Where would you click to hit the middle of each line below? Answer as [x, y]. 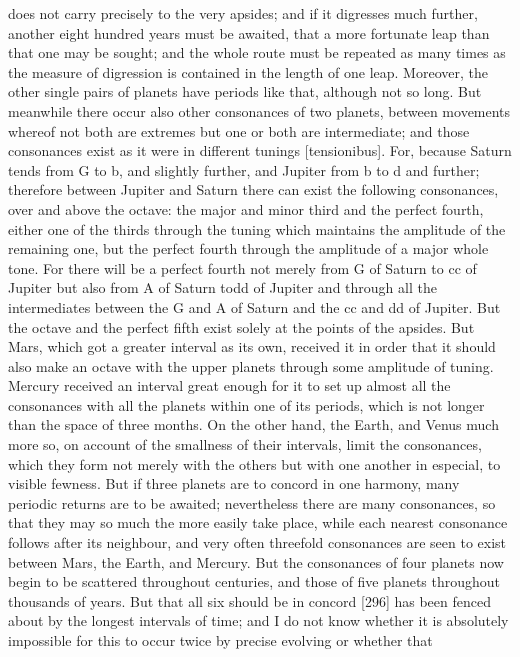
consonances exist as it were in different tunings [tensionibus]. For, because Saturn [260, 150]
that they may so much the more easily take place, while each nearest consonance [258, 522]
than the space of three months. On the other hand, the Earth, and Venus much [253, 424]
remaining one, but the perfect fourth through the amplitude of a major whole [248, 248]
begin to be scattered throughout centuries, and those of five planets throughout [254, 581]
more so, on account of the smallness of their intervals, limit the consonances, [245, 444]
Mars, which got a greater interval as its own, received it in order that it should [252, 346]
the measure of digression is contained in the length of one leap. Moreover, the [248, 71]
